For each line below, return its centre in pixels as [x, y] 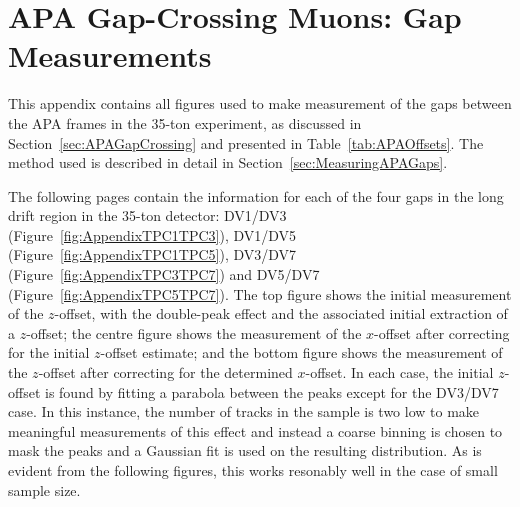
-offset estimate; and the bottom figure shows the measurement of [301, 352]
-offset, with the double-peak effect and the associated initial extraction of [281, 313]
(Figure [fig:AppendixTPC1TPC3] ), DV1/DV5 [152, 234]
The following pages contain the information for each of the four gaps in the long [256, 195]
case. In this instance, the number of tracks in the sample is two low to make [244, 411]
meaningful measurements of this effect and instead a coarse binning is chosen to [255, 430]
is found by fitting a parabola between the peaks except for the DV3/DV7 [272, 391]
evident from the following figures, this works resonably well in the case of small [253, 470]
